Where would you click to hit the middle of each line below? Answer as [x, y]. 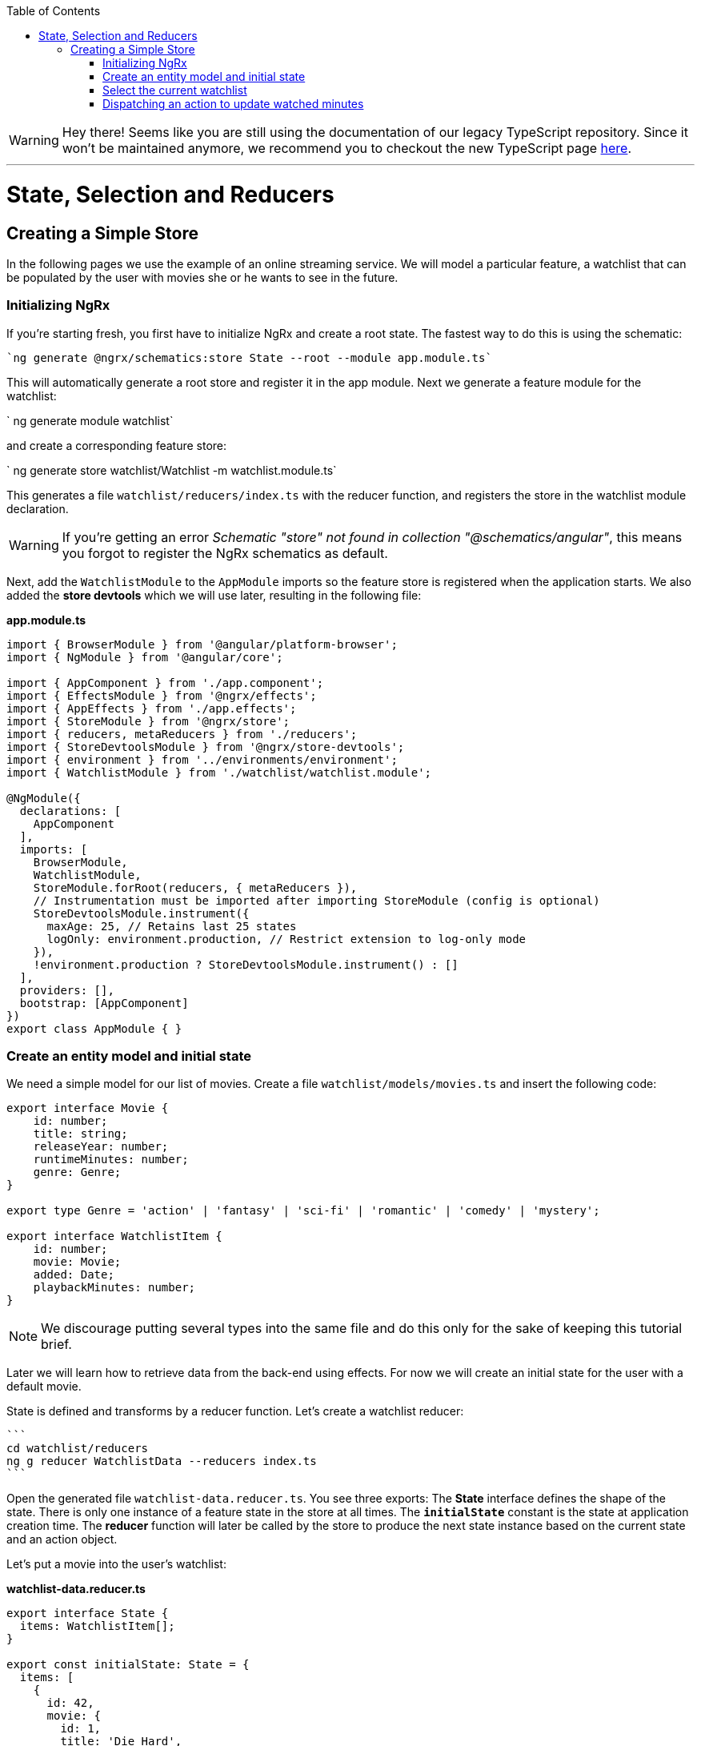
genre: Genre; [77, 1172]
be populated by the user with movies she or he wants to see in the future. [202, 277]
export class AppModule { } [94, 1028]
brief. [56, 1345]
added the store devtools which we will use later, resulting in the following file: [214, 595]
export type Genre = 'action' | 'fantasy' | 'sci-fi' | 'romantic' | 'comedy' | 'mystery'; [303, 1211]
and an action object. [62, 1539]
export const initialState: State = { [128, 1665]
